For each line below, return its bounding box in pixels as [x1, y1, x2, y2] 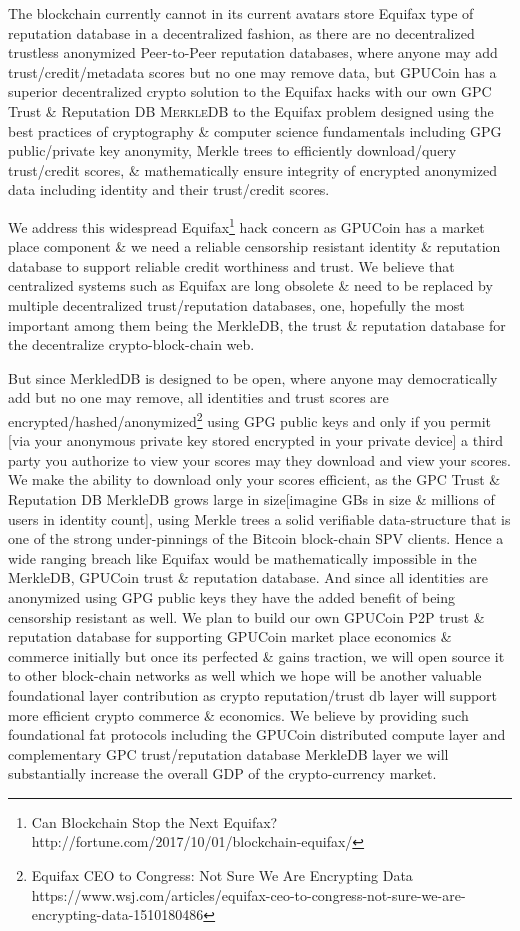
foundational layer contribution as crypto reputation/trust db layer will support [8, 684, 498, 705]
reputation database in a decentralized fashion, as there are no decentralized [8, 22, 475, 43]
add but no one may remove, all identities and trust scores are [8, 387, 389, 408]
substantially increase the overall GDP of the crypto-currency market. [8, 763, 437, 784]
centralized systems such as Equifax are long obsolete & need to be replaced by [8, 275, 493, 296]
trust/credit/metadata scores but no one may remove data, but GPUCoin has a [8, 61, 497, 82]
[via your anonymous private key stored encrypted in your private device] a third [8, 430, 504, 451]
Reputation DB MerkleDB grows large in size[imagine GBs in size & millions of [8, 488, 495, 509]
